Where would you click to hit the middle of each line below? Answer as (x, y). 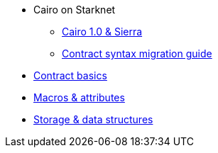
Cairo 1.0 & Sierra (102, 32)
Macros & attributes (79, 97)
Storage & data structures (93, 119)
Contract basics (70, 75)
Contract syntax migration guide (137, 53)
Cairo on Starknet (75, 10)
